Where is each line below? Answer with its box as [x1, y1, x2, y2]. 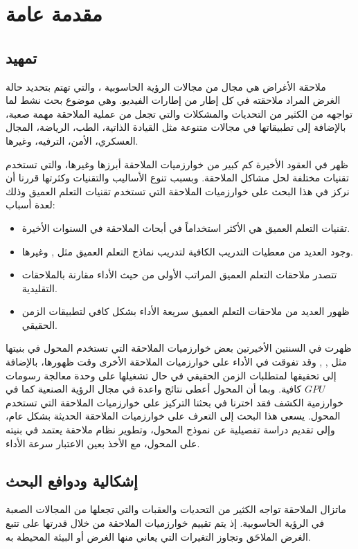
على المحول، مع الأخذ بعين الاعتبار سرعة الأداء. [6, 435, 200, 450]
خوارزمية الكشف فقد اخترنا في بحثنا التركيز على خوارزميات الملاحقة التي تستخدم [6, 395, 343, 409]
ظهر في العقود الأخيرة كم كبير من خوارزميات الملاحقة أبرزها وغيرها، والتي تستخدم [6, 156, 348, 171]
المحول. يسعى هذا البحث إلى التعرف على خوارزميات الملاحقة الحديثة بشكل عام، [6, 408, 341, 423]
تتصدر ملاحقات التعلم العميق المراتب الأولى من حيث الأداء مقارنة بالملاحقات [21, 267, 337, 282]
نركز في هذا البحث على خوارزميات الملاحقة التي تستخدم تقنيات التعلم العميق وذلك [6, 183, 350, 198]
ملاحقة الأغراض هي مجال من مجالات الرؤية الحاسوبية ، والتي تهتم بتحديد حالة [6, 79, 326, 93]
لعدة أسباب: [6, 197, 55, 212]
